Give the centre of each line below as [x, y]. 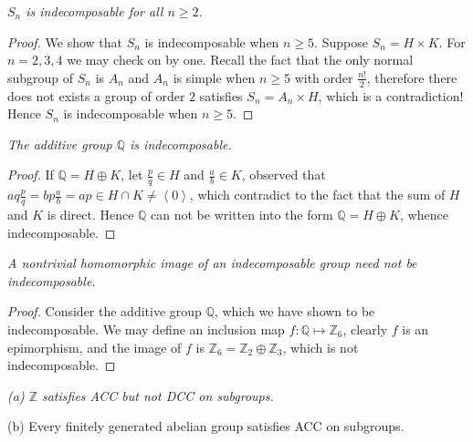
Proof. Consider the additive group [105, 311]
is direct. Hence [90, 215]
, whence [424, 215]
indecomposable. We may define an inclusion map [146, 329]
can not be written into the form [242, 215]
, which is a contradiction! [391, 95]
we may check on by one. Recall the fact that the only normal [240, 60]
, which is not [321, 347]
